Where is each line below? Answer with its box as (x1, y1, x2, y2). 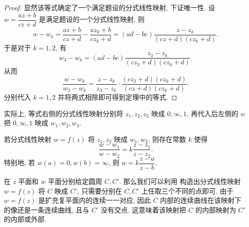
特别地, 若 (4, 157, 35, 167)
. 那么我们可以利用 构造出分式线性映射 (119, 176, 241, 186)
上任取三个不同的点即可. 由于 (141, 185, 234, 196)
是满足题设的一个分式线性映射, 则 (39, 14, 145, 24)
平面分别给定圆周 (48, 176, 103, 186)
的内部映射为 (195, 204, 236, 214)
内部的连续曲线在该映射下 (160, 195, 242, 205)
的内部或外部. (4, 214, 46, 224)
